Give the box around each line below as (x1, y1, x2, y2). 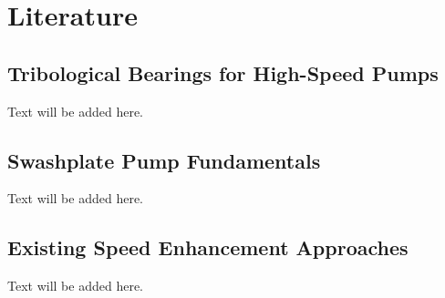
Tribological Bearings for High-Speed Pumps (7, 58, 439, 87)
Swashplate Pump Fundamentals (7, 146, 321, 174)
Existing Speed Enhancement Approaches (7, 233, 409, 262)
